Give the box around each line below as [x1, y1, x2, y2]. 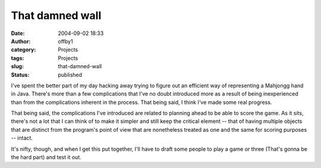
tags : [11, 54, 24, 62]
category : [11, 46, 36, 53]
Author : [11, 37, 31, 45]
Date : [11, 30, 25, 37]
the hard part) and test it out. [11, 154, 81, 161]
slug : [11, 63, 24, 70]
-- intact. [11, 134, 33, 142]
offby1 [58, 37, 74, 45]
